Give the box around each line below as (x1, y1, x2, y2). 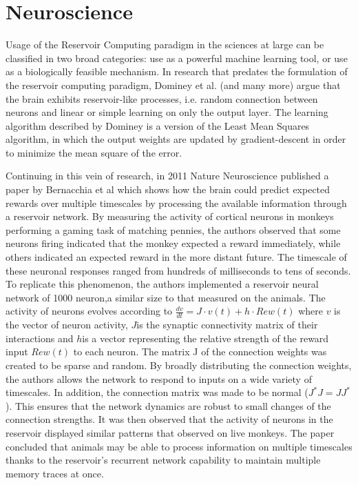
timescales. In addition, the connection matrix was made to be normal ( (6, 385, 308, 399)
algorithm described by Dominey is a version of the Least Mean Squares (6, 118, 310, 132)
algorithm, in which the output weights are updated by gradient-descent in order (6, 132, 346, 146)
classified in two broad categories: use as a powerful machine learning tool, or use (6, 50, 348, 65)
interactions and (6, 330, 74, 345)
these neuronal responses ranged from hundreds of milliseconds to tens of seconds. (6, 263, 351, 277)
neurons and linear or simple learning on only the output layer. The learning (6, 105, 328, 119)
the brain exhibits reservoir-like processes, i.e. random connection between (6, 91, 318, 106)
